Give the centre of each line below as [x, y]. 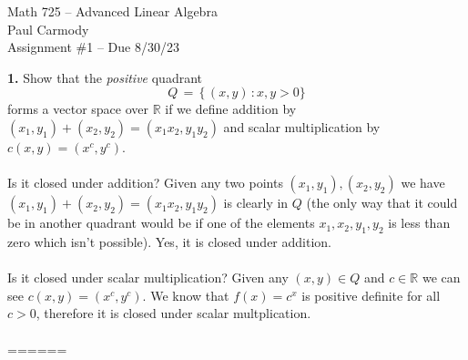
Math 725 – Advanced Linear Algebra [112, 11]
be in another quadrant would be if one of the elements [161, 223]
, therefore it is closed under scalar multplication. [173, 313]
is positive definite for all [371, 295]
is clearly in [256, 203]
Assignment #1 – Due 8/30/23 [93, 47]
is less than [419, 223]
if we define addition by [231, 109]
